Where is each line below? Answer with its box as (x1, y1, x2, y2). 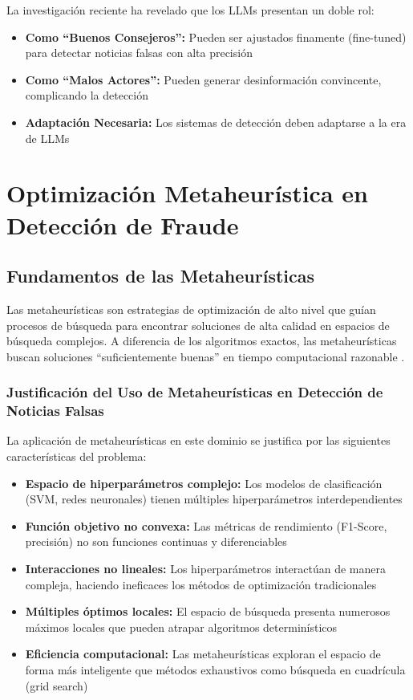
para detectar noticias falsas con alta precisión (25, 44, 253, 61)
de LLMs (25, 129, 70, 146)
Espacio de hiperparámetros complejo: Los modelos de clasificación (25, 474, 383, 491)
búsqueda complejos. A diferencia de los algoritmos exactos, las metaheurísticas (6, 332, 397, 349)
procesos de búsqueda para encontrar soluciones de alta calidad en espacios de (6, 316, 390, 333)
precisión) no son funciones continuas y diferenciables (25, 533, 287, 550)
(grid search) (25, 677, 88, 694)
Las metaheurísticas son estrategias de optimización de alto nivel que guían (6, 300, 376, 317)
